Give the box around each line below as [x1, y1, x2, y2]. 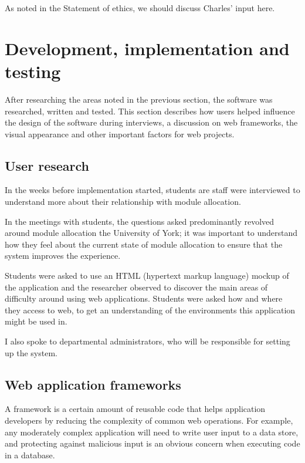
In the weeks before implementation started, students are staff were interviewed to [5, 184, 300, 196]
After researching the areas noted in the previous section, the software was [5, 93, 273, 105]
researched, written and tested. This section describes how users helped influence [5, 104, 295, 117]
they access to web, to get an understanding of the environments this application [5, 303, 296, 316]
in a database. [5, 448, 55, 461]
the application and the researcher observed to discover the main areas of [5, 280, 268, 293]
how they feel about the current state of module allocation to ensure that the [5, 238, 283, 250]
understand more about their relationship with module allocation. [5, 195, 241, 208]
